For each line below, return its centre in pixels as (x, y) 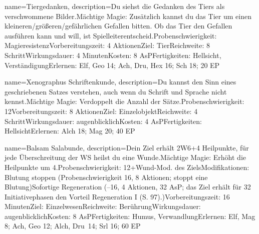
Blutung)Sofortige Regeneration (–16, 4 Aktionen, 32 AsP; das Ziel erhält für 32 (128, 187)
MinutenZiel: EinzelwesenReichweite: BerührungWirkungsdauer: (103, 206)
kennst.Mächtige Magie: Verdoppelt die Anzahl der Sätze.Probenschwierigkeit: (124, 101)
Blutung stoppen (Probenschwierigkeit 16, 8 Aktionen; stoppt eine (106, 177)
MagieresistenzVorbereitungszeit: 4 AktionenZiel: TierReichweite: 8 (107, 45)
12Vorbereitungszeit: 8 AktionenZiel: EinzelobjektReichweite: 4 (101, 111)
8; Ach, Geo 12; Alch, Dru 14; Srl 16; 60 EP (73, 226)
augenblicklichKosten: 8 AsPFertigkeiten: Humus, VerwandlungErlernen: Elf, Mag (130, 216)
